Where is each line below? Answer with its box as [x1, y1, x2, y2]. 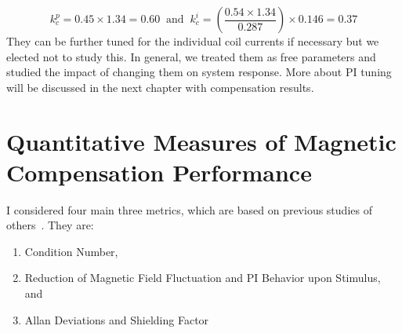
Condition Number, [24, 243, 118, 259]
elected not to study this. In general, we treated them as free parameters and [6, 48, 376, 64]
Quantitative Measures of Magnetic [6, 125, 397, 157]
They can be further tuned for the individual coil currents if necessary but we [6, 33, 379, 49]
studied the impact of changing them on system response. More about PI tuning [6, 64, 392, 80]
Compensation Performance [6, 156, 312, 188]
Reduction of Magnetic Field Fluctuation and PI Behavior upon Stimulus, [24, 269, 381, 286]
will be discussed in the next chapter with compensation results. [6, 79, 314, 95]
